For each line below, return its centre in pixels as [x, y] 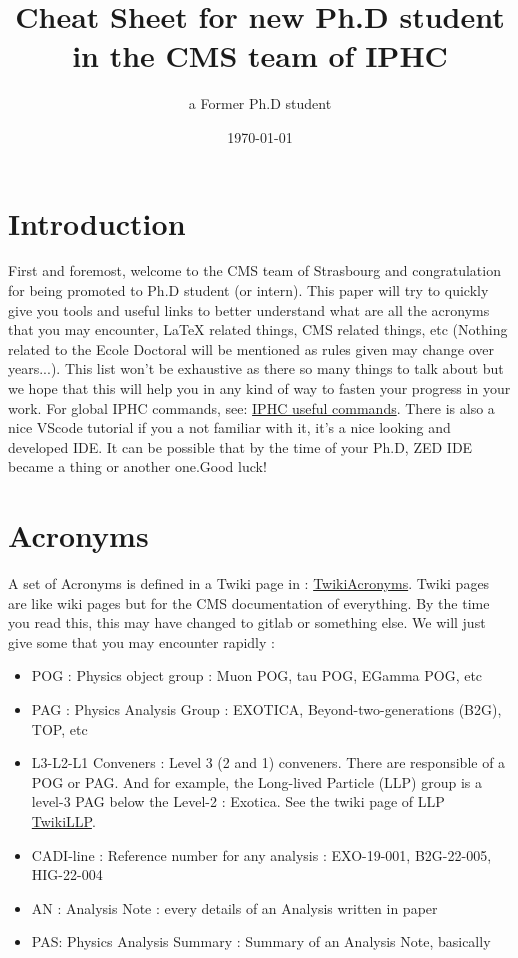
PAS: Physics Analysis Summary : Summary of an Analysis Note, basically [261, 941]
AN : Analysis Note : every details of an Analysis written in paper [234, 907]
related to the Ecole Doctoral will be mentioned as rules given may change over [251, 348]
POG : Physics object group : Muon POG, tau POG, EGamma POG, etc [257, 675]
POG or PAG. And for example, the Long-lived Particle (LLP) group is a [257, 781]
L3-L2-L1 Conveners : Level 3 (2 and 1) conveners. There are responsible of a [268, 762]
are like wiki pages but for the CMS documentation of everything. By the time [249, 602]
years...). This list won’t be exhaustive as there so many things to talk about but [256, 368]
